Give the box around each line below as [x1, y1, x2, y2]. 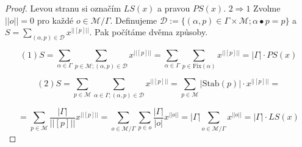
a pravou [157, 2, 190, 14]
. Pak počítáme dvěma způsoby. [89, 26, 208, 38]
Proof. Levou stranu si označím [5, 2, 121, 14]
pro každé [37, 13, 74, 26]
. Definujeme [110, 13, 157, 26]
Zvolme [253, 2, 281, 14]
